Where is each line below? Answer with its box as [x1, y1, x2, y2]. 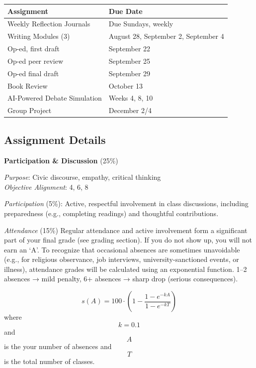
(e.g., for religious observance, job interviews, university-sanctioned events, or [4, 254, 239, 264]
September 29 [108, 68, 151, 78]
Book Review [7, 80, 48, 91]
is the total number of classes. [4, 356, 95, 366]
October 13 [108, 80, 143, 91]
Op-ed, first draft [7, 43, 60, 54]
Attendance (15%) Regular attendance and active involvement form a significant [4, 225, 248, 235]
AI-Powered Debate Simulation [7, 93, 102, 103]
